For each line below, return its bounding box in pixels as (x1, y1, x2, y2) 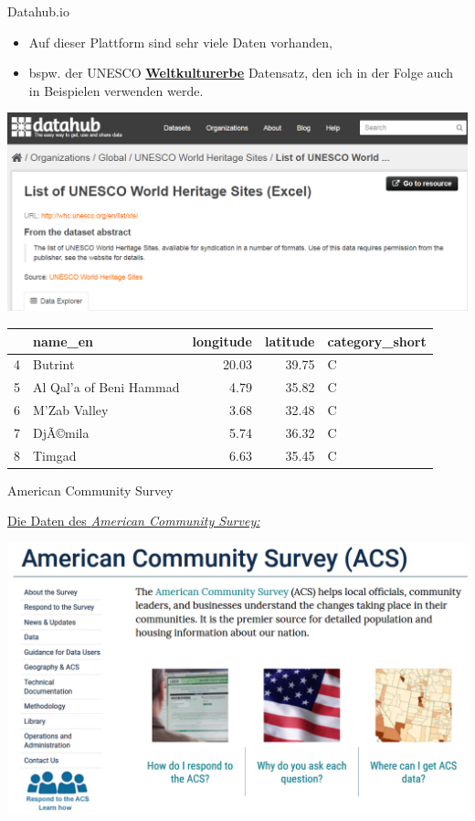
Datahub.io (7, 2, 69, 20)
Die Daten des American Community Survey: (7, 511, 260, 530)
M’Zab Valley (33, 400, 109, 420)
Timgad (33, 445, 77, 464)
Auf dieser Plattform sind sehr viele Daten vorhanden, (28, 32, 332, 51)
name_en (33, 331, 94, 350)
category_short (327, 331, 427, 350)
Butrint (33, 355, 75, 374)
